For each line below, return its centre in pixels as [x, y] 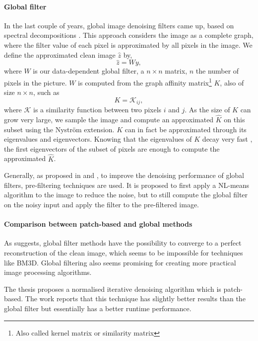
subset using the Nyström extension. [59, 129]
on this [234, 120]
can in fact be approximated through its [186, 129]
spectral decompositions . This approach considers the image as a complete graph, [129, 35]
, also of [232, 82]
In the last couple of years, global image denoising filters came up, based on [119, 25]
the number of [217, 71]
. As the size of [207, 110]
